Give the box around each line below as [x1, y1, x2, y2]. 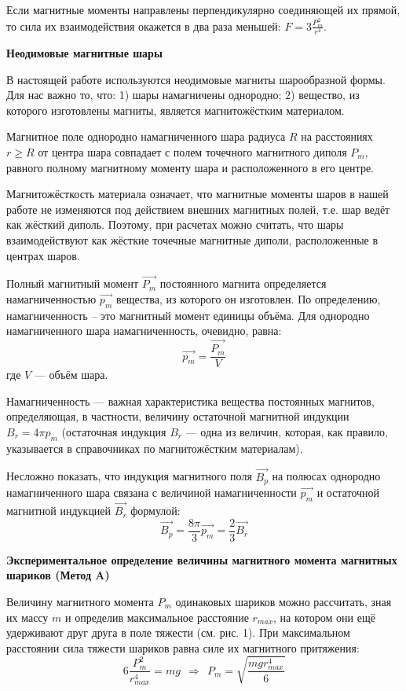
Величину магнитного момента [6, 593, 154, 609]
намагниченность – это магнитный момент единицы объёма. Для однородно [6, 307, 370, 323]
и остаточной [316, 484, 380, 501]
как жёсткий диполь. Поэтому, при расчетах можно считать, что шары [6, 216, 344, 233]
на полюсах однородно [272, 468, 381, 484]
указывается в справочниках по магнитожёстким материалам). [6, 439, 303, 456]
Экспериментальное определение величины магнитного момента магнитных [6, 551, 397, 568]
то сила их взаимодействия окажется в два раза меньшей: [6, 17, 281, 34]
